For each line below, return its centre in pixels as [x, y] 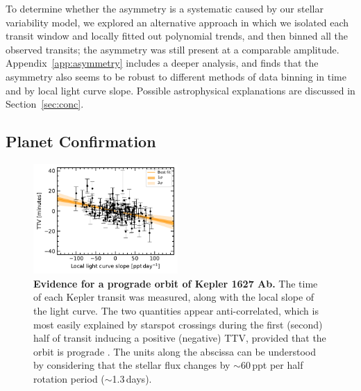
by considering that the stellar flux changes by [132, 365]
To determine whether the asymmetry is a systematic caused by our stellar [165, 8]
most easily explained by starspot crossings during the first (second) [178, 324]
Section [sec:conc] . [45, 104]
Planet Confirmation [81, 141]
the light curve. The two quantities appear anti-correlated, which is [176, 310]
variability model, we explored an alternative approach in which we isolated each [177, 22]
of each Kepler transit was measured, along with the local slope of [174, 297]
